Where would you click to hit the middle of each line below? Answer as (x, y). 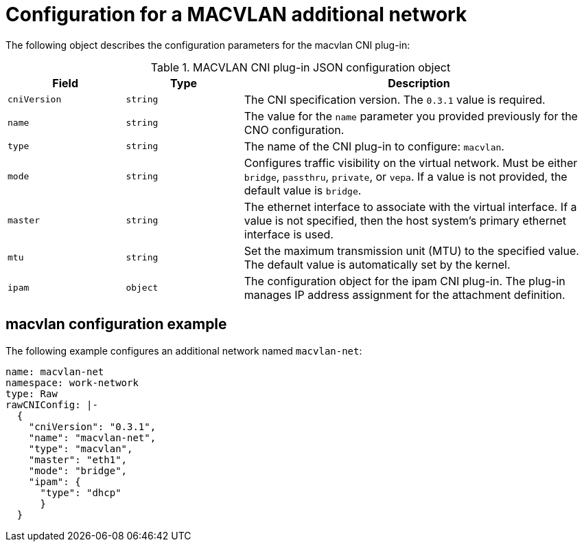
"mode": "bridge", (78, 470)
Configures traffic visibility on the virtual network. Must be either (411, 163)
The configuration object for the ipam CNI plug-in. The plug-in (405, 281)
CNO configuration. (294, 130)
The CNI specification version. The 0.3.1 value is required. (395, 99)
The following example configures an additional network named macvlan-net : (184, 350)
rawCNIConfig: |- (52, 404)
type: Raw (32, 393)
